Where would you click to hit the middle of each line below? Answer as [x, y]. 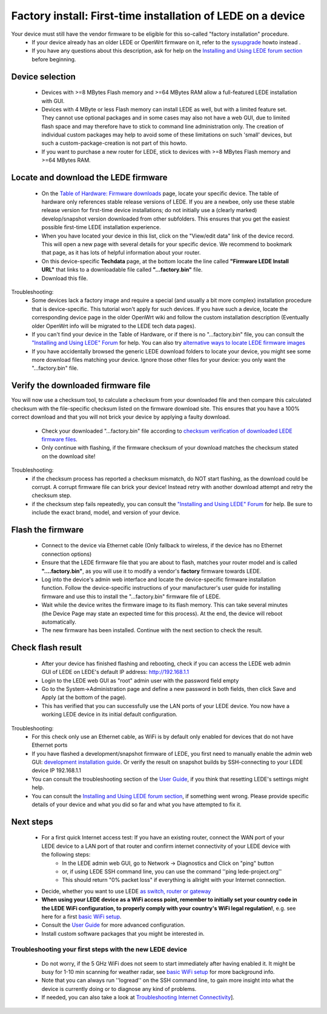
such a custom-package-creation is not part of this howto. [114, 143]
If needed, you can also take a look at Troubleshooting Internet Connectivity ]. [138, 998]
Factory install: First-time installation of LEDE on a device [158, 16]
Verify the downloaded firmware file [81, 386]
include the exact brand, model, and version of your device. [106, 513]
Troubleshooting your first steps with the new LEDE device [99, 949]
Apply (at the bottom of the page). [84, 698]
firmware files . [60, 439]
